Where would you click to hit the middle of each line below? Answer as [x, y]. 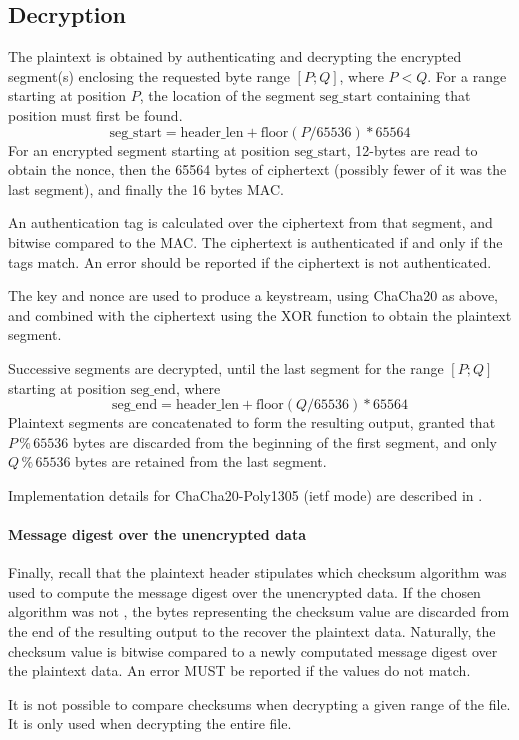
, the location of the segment [227, 95]
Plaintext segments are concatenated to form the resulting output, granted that [252, 422]
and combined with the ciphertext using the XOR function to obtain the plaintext [260, 314]
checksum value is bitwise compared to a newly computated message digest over [253, 650]
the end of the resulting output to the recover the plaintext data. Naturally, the [252, 631]
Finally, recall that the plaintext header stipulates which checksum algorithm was [257, 572]
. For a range [467, 75]
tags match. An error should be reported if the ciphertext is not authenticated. [250, 261]
